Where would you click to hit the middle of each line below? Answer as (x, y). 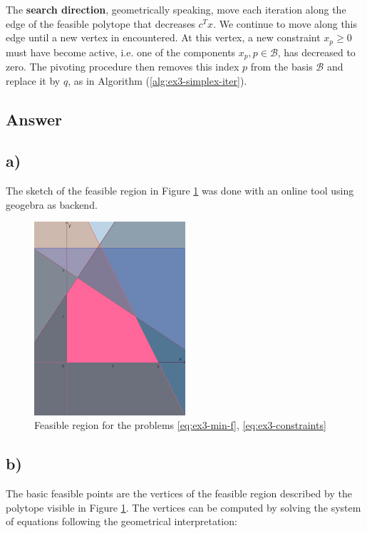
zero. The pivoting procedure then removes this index (123, 67)
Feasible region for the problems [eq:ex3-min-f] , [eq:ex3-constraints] (180, 425)
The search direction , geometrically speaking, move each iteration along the (176, 9)
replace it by (33, 80)
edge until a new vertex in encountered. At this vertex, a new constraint (163, 37)
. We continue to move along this (285, 23)
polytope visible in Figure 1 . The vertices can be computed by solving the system (183, 507)
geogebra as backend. (52, 204)
